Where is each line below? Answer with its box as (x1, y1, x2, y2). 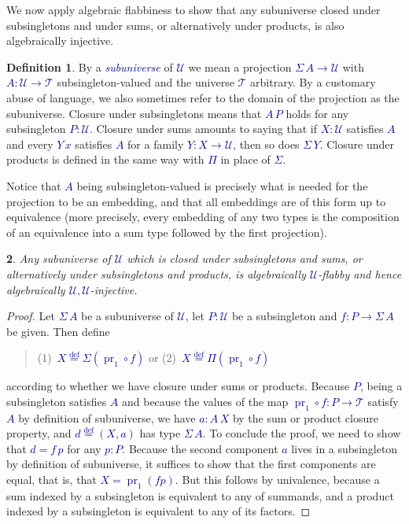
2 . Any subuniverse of (6, 250, 111, 267)
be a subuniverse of (81, 308, 174, 324)
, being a (359, 378, 403, 394)
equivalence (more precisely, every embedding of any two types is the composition (6, 208, 400, 225)
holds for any (286, 105, 349, 121)
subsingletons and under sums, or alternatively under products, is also (6, 17, 345, 33)
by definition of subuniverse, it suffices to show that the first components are (6, 456, 376, 472)
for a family (127, 135, 184, 152)
